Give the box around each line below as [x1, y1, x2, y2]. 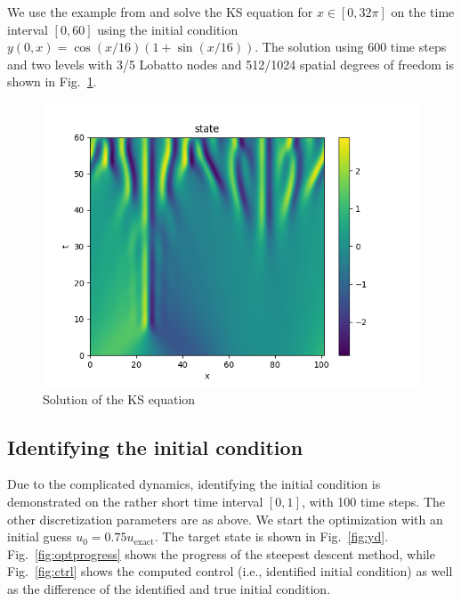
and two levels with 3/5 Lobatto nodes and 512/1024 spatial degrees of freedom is [7, 54, 454, 73]
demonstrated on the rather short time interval [7, 491, 263, 510]
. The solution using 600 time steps [255, 37, 447, 56]
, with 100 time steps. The [301, 491, 446, 510]
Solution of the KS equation [43, 389, 196, 408]
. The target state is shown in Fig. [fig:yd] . [154, 527, 389, 546]
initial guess [7, 527, 72, 546]
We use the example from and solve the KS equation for [7, 3, 313, 20]
